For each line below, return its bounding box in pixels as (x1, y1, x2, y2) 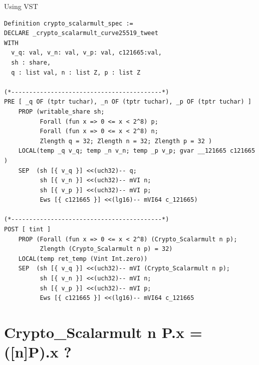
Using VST (4, 1, 38, 11)
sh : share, (11, 59, 51, 66)
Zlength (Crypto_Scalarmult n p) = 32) (40, 245, 173, 253)
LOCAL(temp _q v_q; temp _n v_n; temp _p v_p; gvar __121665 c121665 (18, 147, 255, 155)
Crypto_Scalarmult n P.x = (4, 322, 202, 342)
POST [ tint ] (4, 226, 51, 233)
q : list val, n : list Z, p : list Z (11, 69, 141, 76)
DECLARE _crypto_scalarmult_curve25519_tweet (4, 30, 158, 37)
